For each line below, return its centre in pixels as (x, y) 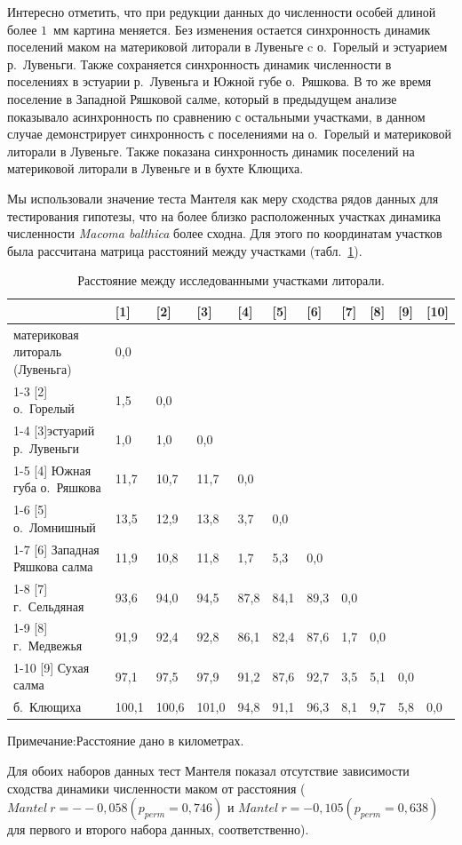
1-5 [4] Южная (52, 470)
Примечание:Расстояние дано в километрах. (126, 741)
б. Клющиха (48, 707)
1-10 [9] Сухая (52, 667)
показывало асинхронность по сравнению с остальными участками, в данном (216, 116)
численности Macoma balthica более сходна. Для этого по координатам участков (225, 233)
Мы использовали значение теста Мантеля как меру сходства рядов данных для (223, 198)
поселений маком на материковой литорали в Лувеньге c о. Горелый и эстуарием (227, 47)
